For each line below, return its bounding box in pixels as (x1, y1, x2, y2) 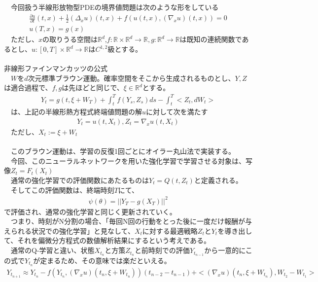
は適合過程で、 (4, 82, 52, 93)
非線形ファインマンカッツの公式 (4, 63, 107, 73)
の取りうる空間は (42, 34, 98, 44)
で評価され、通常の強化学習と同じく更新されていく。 (4, 206, 177, 216)
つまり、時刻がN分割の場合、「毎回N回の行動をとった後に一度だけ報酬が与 (10, 216, 252, 226)
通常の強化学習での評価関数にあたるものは (10, 175, 149, 185)
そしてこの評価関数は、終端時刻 (10, 184, 114, 195)
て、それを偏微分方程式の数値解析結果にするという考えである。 (4, 235, 211, 246)
